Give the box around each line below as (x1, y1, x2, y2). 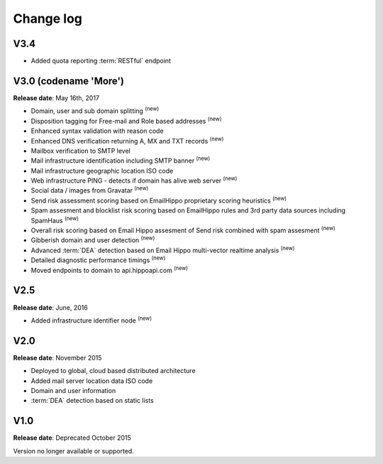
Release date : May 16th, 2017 (13, 93, 99, 102)
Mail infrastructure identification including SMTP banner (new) (30, 155, 211, 165)
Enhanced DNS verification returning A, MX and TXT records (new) (30, 135, 224, 145)
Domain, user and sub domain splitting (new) (30, 105, 160, 115)
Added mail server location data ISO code (30, 377, 153, 385)
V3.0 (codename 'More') (13, 75, 124, 87)
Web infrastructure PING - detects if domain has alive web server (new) (30, 175, 238, 185)
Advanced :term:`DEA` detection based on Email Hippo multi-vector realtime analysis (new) (30, 245, 295, 254)
